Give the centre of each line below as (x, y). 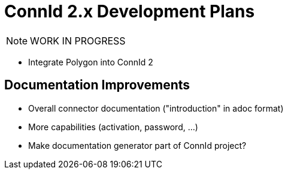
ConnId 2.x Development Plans (130, 11)
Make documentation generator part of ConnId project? (137, 145)
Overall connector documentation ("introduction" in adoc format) (156, 108)
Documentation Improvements (97, 85)
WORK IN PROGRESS (78, 40)
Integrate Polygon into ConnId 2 (91, 62)
